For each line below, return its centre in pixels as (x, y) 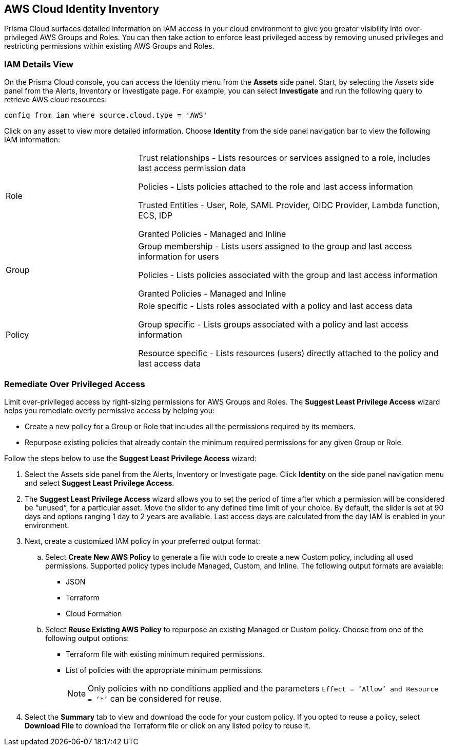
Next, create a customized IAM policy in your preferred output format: (143, 541)
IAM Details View (39, 64)
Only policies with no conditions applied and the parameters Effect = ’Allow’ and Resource (263, 688)
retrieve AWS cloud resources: (56, 100)
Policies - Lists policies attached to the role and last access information (276, 187)
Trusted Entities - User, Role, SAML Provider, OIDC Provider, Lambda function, (289, 205)
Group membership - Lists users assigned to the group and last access (275, 246)
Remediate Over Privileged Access (75, 384)
